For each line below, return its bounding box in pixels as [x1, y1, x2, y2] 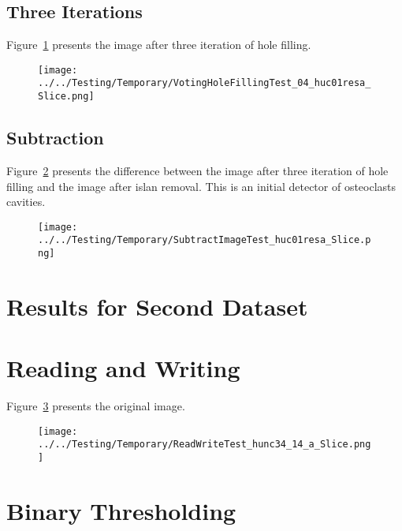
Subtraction [6, 125, 104, 150]
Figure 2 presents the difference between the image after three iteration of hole [6, 162, 389, 178]
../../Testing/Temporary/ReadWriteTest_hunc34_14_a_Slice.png [38, 439, 371, 451]
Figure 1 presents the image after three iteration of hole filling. [6, 36, 311, 53]
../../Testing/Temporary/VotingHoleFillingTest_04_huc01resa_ [38, 77, 371, 89]
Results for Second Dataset [6, 290, 308, 322]
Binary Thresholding [6, 494, 236, 526]
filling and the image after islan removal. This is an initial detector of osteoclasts [6, 178, 396, 194]
